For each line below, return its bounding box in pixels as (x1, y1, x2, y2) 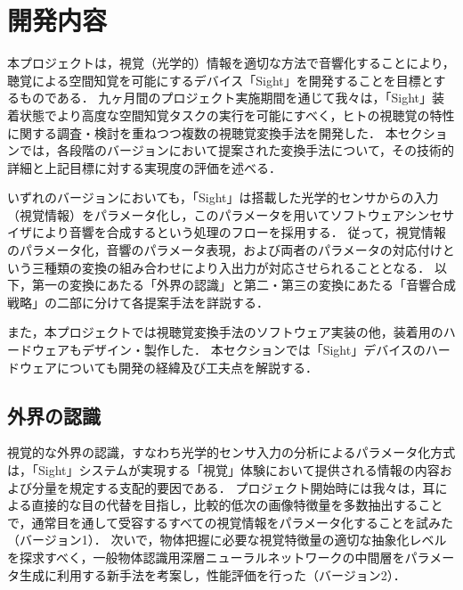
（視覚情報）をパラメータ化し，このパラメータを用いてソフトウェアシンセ (7, 205, 443, 224)
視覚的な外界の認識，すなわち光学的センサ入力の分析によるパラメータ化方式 (7, 443, 456, 462)
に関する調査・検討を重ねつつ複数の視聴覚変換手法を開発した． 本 (7, 123, 398, 142)
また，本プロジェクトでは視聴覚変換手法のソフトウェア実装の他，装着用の (7, 323, 443, 341)
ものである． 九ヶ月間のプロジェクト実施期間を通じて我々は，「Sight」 (19, 88, 433, 107)
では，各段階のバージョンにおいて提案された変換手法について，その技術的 (19, 141, 454, 160)
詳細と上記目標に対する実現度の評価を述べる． (7, 158, 281, 176)
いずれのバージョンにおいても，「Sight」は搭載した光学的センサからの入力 (7, 188, 439, 207)
